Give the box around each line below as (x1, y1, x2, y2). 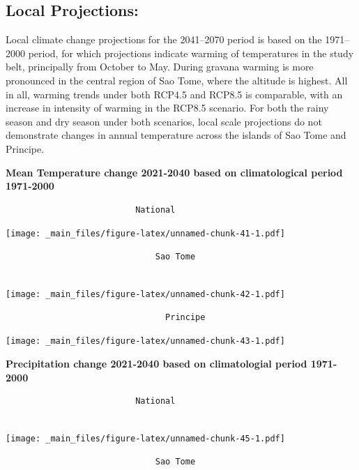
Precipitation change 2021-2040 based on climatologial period (6, 356, 307, 371)
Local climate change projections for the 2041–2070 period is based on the (6, 32, 322, 47)
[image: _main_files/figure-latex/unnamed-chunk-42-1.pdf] (6, 289, 285, 300)
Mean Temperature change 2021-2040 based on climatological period (6, 165, 343, 179)
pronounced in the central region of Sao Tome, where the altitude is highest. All (6, 73, 348, 87)
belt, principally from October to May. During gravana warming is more (6, 59, 314, 74)
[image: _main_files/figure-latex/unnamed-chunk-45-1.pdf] (6, 434, 285, 444)
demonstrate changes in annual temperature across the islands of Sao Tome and (6, 128, 346, 142)
